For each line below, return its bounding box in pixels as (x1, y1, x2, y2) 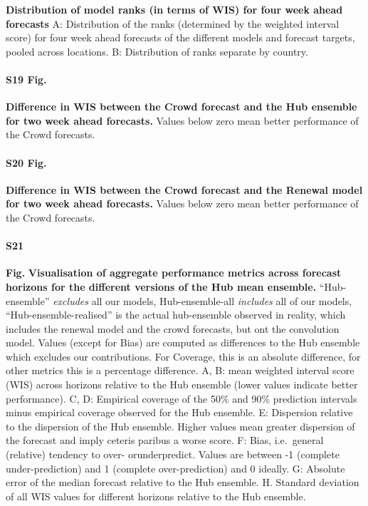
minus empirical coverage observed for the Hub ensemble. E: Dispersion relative (6, 405, 353, 420)
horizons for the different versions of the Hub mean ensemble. (6, 279, 317, 294)
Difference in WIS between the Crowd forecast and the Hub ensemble (6, 99, 357, 114)
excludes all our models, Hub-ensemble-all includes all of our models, (53, 293, 352, 308)
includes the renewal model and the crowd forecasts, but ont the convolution (6, 321, 340, 336)
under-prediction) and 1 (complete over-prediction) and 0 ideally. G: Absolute (6, 460, 345, 475)
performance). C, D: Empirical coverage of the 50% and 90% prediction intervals (6, 391, 357, 406)
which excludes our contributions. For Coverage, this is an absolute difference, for (6, 348, 361, 363)
